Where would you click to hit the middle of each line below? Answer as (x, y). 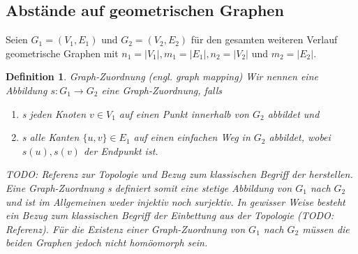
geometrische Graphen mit (62, 53)
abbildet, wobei (300, 137)
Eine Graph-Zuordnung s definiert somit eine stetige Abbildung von (149, 187)
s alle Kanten (51, 137)
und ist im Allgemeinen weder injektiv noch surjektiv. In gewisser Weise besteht (176, 201)
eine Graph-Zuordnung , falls (162, 90)
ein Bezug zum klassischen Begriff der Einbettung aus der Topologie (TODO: (170, 215)
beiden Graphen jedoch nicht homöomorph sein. (107, 242)
